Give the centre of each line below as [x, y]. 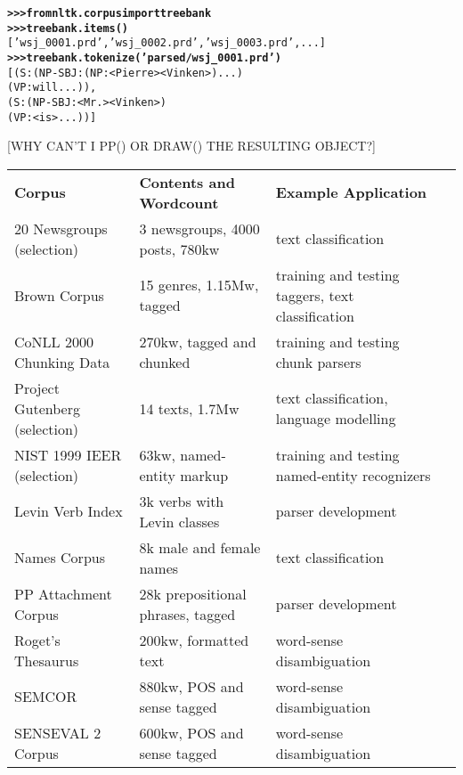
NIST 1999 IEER [68, 454]
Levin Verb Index [69, 511]
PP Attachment [63, 593]
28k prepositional [193, 593]
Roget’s [37, 640]
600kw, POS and [191, 732]
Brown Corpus [59, 295]
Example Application [351, 192]
